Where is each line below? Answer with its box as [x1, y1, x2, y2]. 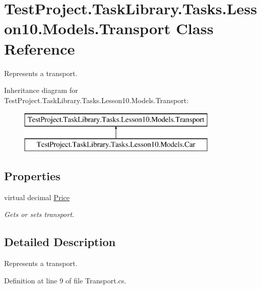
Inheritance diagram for [4, 85, 78, 95]
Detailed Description [4, 234, 116, 250]
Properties [4, 167, 61, 183]
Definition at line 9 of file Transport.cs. [4, 275, 127, 285]
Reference [4, 38, 75, 59]
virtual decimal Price [4, 191, 70, 202]
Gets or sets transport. [4, 209, 75, 220]
